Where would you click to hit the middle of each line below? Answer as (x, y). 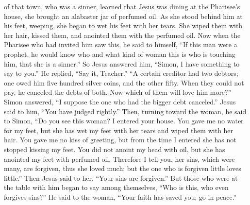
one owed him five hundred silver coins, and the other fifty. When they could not (124, 82)
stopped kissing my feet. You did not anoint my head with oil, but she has (115, 149)
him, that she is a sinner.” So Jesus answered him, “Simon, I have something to (122, 63)
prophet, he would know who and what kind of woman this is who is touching (120, 54)
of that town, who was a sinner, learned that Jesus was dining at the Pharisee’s (122, 6)
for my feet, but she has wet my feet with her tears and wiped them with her (119, 130)
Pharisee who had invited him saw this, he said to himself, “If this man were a (121, 44)
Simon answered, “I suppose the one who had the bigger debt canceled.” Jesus (120, 101)
